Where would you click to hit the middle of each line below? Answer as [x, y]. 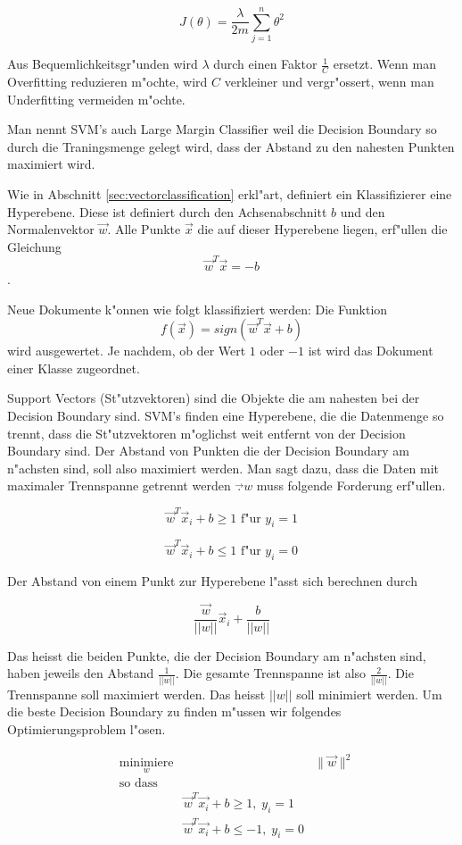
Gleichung [34, 246]
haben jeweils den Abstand [81, 673]
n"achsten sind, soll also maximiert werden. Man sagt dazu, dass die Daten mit [223, 468]
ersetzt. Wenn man [384, 64]
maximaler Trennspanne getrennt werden [119, 485]
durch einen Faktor [265, 64]
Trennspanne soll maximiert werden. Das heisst [136, 694]
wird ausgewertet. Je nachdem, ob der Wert [127, 351]
